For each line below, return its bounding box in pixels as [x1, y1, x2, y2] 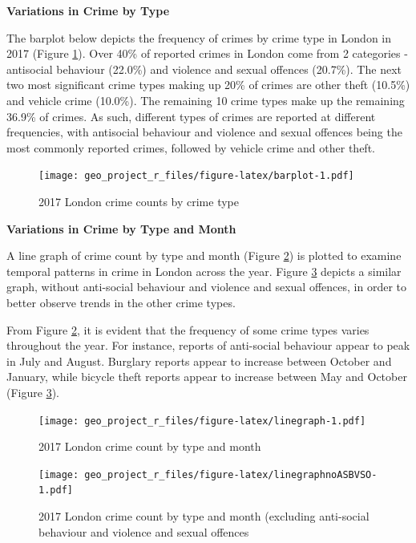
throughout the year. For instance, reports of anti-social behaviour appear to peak [6, 337, 410, 354]
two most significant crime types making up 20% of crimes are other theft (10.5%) [6, 76, 410, 93]
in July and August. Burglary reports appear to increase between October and [6, 352, 392, 369]
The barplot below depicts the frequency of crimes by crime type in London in [6, 29, 392, 46]
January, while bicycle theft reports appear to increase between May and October [6, 368, 407, 385]
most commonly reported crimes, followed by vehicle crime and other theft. [6, 139, 375, 156]
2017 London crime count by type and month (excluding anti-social [38, 508, 370, 525]
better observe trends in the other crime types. [6, 294, 236, 310]
